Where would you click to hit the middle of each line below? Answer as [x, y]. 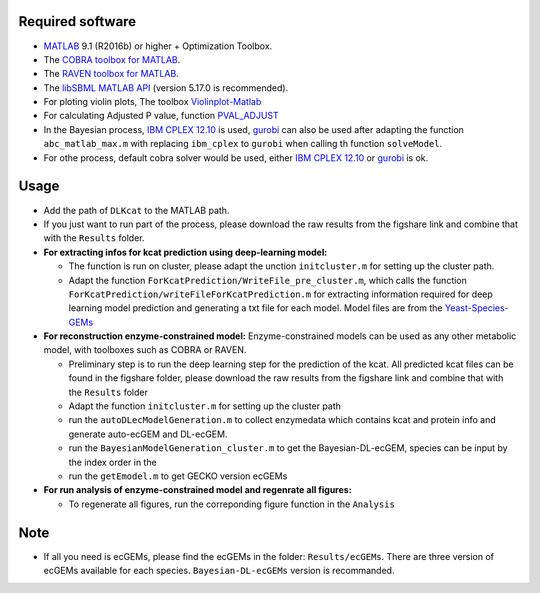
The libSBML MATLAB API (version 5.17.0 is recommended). [166, 87]
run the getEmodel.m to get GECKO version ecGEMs [178, 476]
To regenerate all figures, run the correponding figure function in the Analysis [231, 504]
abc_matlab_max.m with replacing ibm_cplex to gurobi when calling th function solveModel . [243, 144]
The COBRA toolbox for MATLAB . [112, 59]
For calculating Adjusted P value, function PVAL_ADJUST [161, 116]
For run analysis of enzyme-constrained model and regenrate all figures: [197, 490]
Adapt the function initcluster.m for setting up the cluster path [205, 406]
